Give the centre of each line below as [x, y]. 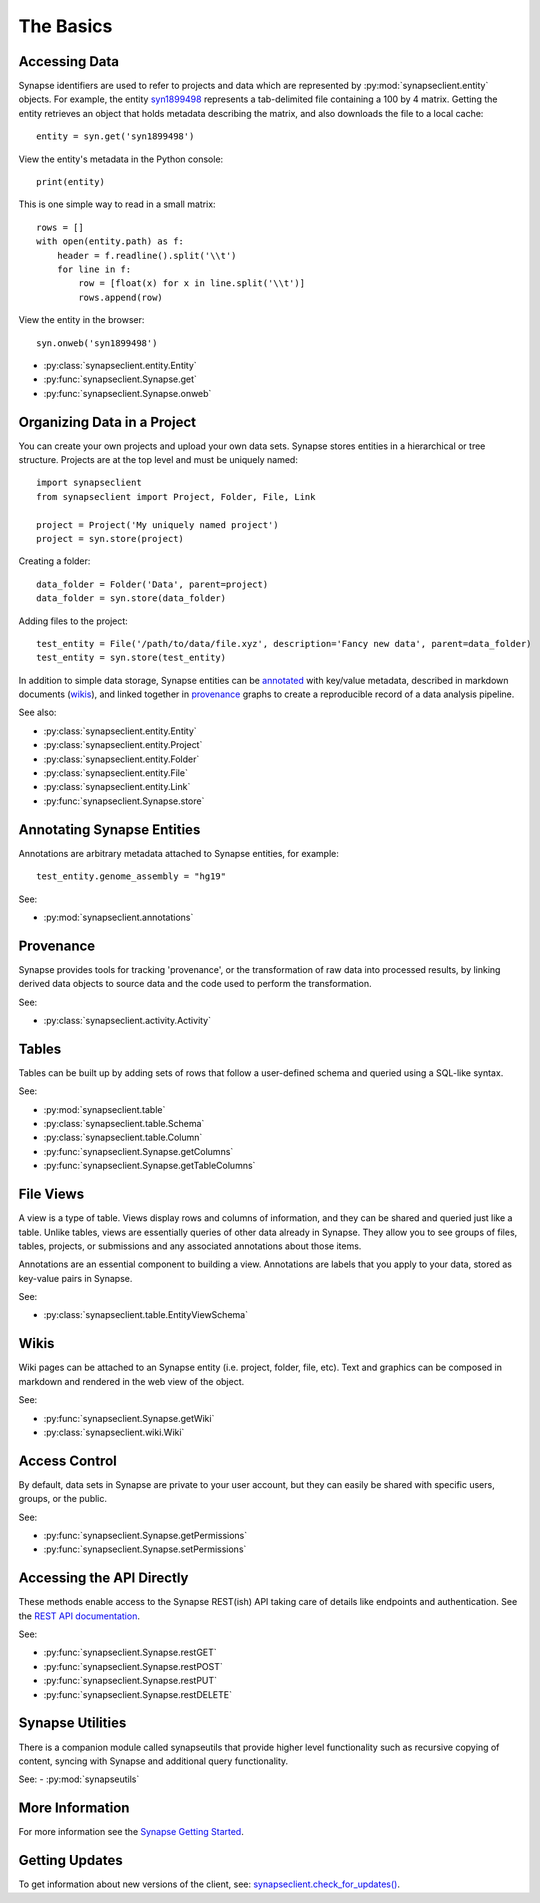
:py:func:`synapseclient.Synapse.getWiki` [129, 1418]
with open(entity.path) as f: [110, 241]
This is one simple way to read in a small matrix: [117, 204]
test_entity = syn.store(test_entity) [131, 658]
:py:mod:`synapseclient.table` [104, 1109]
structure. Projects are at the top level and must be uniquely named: [158, 459]
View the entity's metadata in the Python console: [121, 159]
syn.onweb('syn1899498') [97, 343]
